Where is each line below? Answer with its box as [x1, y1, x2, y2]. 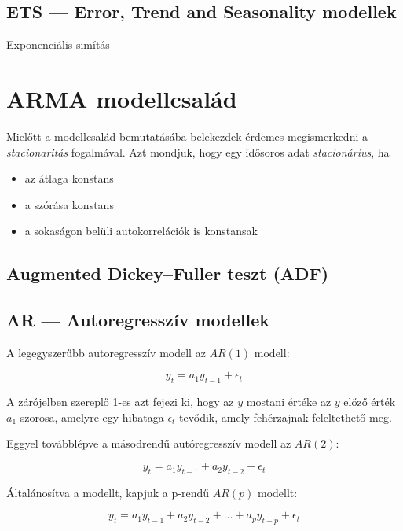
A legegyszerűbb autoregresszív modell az [6, 344, 206, 360]
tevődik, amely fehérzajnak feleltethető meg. [179, 408, 392, 425]
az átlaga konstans [24, 170, 114, 186]
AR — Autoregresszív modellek [6, 308, 270, 332]
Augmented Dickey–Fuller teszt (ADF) [6, 261, 329, 286]
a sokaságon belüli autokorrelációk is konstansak [24, 223, 258, 239]
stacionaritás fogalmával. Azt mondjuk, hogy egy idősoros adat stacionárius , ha [6, 143, 390, 160]
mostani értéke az [246, 393, 332, 410]
